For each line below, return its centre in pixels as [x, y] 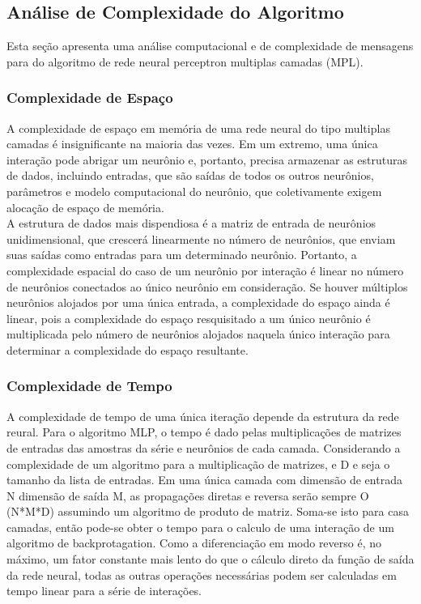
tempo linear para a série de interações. [104, 591]
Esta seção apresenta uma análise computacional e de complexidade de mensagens [210, 46]
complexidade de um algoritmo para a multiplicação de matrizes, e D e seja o [198, 464]
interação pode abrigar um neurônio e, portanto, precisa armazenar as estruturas [207, 159]
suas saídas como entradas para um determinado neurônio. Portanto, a [182, 255]
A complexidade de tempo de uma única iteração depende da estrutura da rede [203, 416]
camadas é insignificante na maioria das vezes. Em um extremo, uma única [192, 144]
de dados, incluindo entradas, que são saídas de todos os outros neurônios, [190, 175]
